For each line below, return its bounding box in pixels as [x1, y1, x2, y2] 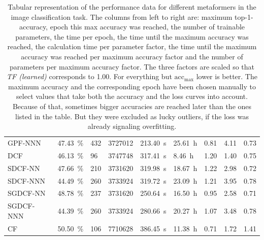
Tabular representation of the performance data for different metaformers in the [8, 2, 256, 12]
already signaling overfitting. [87, 121, 177, 131]
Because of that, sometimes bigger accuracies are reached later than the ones [12, 100, 252, 111]
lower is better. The [196, 71, 257, 82]
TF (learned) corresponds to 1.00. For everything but [7, 71, 172, 82]
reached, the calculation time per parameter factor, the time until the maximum [7, 41, 257, 52]
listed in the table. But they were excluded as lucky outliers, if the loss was [15, 111, 249, 121]
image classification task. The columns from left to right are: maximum [11, 11, 233, 22]
